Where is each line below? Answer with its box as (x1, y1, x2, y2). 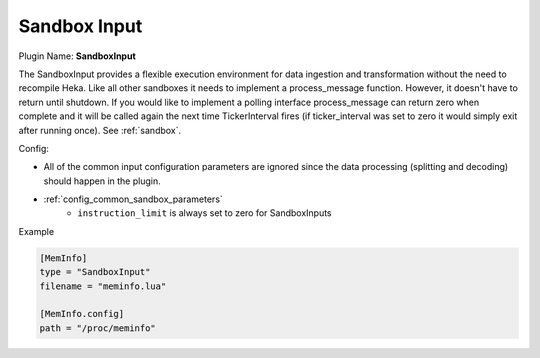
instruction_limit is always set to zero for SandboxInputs (77, 207, 332, 219)
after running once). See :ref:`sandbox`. (18, 124, 182, 136)
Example (18, 225, 55, 237)
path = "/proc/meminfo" (39, 322, 157, 334)
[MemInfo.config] (39, 308, 125, 320)
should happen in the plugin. (43, 175, 161, 187)
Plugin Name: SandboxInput (18, 50, 137, 62)
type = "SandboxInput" (39, 266, 151, 278)
